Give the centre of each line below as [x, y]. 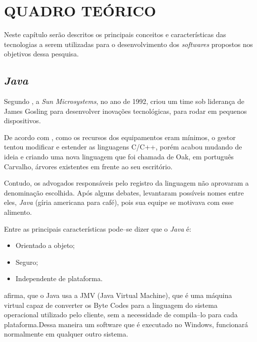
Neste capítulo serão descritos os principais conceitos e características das [115, 34]
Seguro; [27, 262]
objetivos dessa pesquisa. [42, 54]
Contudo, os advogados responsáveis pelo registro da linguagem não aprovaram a [127, 183]
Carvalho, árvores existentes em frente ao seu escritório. [88, 166]
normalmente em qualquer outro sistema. [66, 334]
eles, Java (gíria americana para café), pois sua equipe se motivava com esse [119, 202]
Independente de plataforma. [59, 278]
